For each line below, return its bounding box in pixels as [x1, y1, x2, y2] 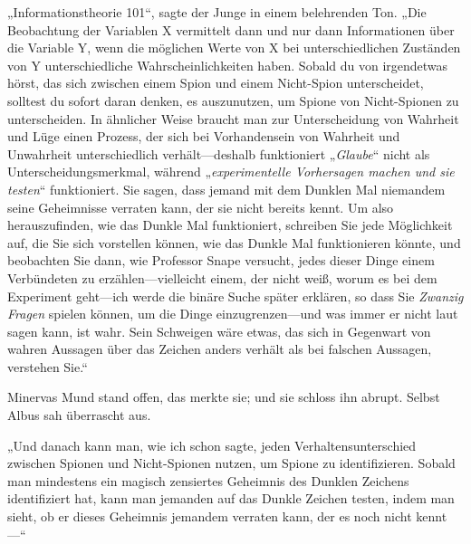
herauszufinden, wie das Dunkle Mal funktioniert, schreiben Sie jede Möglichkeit [7, 215, 453, 234]
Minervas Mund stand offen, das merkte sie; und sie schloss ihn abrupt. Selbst [7, 387, 440, 406]
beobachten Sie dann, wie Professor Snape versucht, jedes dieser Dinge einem [7, 251, 435, 270]
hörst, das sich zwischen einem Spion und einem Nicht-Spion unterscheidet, [7, 73, 424, 92]
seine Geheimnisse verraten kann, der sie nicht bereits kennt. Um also [7, 197, 394, 216]
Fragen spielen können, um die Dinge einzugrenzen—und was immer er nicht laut [7, 304, 458, 323]
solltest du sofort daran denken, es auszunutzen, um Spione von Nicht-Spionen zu [7, 91, 459, 110]
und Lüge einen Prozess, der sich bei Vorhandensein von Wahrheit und [7, 127, 400, 146]
